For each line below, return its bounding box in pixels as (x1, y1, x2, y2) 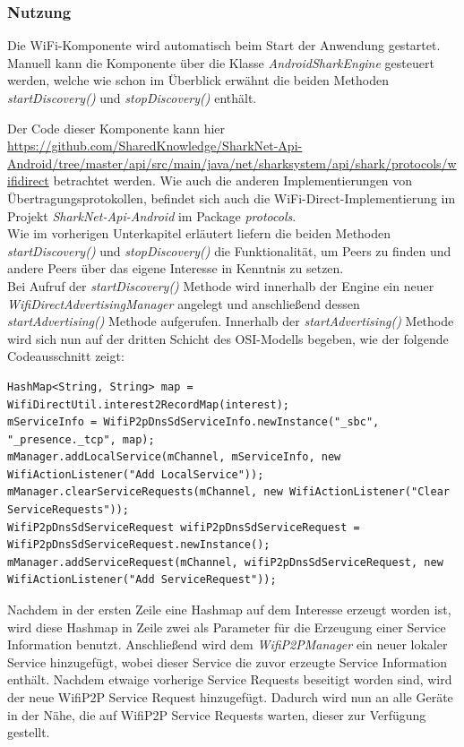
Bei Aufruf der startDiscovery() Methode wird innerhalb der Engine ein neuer (7, 276, 434, 295)
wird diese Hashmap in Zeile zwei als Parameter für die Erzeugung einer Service (7, 617, 446, 636)
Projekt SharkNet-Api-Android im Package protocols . (7, 206, 296, 225)
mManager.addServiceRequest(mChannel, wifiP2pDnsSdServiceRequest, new (7, 555, 443, 569)
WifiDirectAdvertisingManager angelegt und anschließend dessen (7, 294, 360, 313)
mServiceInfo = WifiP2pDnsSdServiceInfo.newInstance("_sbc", (7, 416, 380, 429)
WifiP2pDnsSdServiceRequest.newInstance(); (7, 538, 271, 552)
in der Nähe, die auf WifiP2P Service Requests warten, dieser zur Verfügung (7, 705, 426, 724)
